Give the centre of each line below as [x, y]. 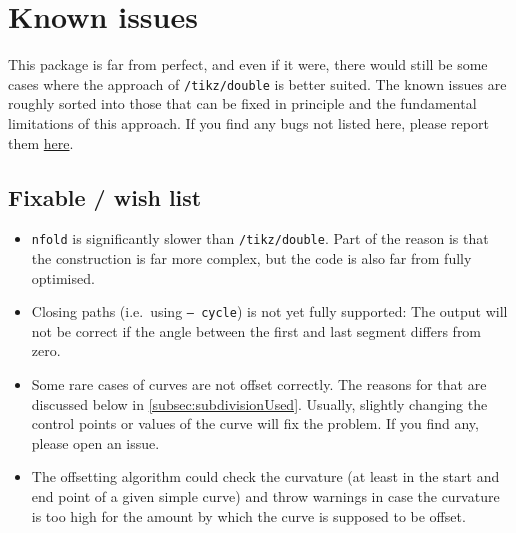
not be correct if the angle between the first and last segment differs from [256, 330]
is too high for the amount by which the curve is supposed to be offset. [248, 515]
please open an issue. [95, 442]
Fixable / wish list [105, 196]
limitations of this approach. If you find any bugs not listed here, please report [248, 122]
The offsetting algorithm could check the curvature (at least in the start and [265, 476]
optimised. [63, 277]
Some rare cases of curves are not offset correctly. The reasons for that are [259, 384]
